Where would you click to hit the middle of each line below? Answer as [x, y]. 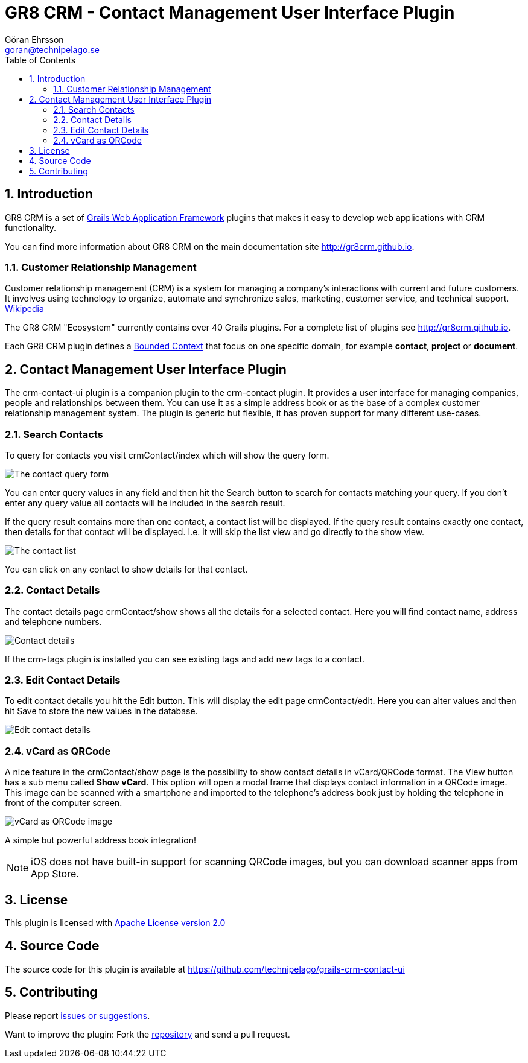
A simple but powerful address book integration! [100, 840]
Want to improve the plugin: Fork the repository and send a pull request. [148, 1034]
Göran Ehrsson [34, 39]
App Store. [55, 874]
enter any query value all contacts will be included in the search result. [145, 503]
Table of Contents [40, 60]
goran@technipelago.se [52, 49]
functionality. [31, 227]
